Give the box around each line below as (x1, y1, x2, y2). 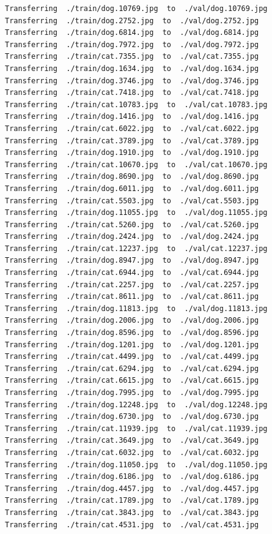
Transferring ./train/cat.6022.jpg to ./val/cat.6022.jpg (5, 124, 259, 133)
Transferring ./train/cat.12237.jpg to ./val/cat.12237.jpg (5, 244, 268, 253)
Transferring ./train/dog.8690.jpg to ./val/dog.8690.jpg (5, 172, 259, 181)
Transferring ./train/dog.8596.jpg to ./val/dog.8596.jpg (5, 328, 259, 337)
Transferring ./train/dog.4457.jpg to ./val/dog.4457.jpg (5, 484, 259, 493)
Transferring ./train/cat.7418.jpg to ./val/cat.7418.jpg (5, 88, 259, 97)
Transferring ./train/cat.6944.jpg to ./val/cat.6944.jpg (5, 268, 259, 277)
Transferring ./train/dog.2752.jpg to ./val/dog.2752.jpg (5, 16, 259, 25)
